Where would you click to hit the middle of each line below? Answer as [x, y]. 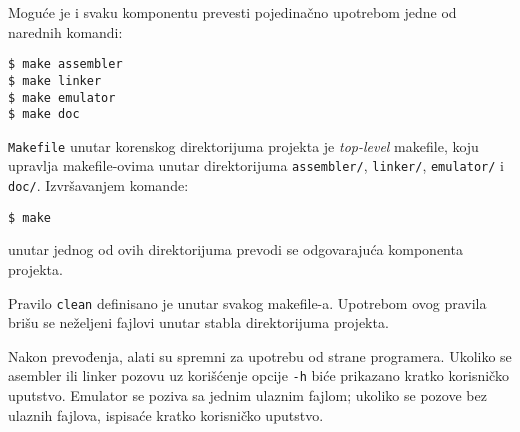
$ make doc [44, 114]
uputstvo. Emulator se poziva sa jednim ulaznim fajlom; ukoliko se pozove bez [247, 395]
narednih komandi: [65, 31]
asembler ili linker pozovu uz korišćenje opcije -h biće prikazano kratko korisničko [258, 375]
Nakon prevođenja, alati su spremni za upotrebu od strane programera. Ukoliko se [260, 355]
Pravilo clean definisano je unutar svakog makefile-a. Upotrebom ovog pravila [247, 302]
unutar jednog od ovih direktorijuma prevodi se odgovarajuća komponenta [235, 249]
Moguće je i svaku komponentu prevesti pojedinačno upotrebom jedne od [232, 12]
